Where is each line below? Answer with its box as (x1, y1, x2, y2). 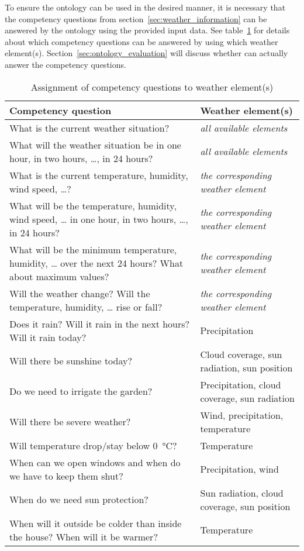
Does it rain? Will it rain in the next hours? (9, 316, 190, 330)
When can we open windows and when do (9, 455, 181, 469)
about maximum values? (9, 269, 109, 283)
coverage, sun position (200, 499, 291, 513)
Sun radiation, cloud (200, 485, 284, 500)
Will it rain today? (9, 330, 87, 344)
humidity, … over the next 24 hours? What (9, 256, 184, 270)
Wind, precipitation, (200, 408, 284, 422)
